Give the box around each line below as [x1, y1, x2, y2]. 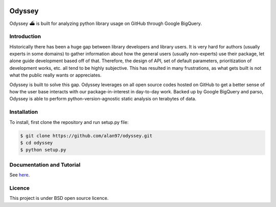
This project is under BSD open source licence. [9, 195, 109, 201]
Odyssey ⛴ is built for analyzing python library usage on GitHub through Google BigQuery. [9, 20, 202, 27]
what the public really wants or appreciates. [9, 72, 102, 79]
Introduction [9, 33, 41, 40]
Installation [9, 109, 38, 116]
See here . [9, 172, 30, 178]
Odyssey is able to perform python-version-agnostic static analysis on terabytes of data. [9, 96, 197, 102]
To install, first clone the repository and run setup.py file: [9, 119, 129, 125]
